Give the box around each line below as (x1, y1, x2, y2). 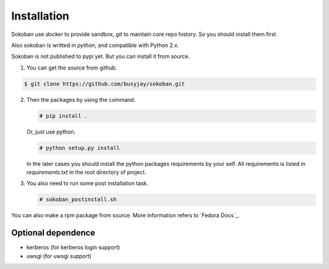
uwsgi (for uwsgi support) (26, 252, 91, 259)
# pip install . (39, 112, 88, 119)
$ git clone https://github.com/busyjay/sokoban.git (24, 80, 185, 87)
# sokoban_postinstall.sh (39, 196, 117, 203)
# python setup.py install (39, 144, 120, 151)
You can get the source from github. (26, 64, 118, 71)
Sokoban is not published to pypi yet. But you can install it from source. (11, 52, 190, 60)
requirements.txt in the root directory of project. (26, 168, 146, 176)
